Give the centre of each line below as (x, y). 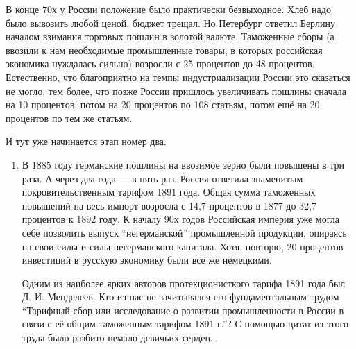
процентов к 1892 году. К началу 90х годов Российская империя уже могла (180, 219)
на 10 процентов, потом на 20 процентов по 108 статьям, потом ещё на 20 (163, 104)
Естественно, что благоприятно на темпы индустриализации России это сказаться (178, 77)
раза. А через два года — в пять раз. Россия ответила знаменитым (162, 178)
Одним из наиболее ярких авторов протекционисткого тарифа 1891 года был (184, 283)
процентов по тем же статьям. (69, 118)
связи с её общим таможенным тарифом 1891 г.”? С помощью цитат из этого (185, 324)
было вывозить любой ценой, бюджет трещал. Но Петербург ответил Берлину (170, 23)
